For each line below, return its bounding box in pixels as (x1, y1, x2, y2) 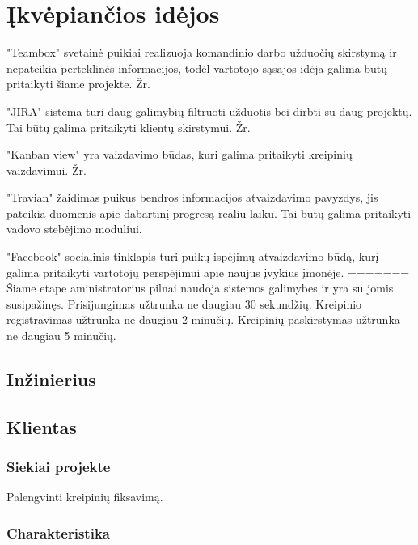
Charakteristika (6, 522, 110, 543)
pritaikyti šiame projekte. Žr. (6, 75, 150, 92)
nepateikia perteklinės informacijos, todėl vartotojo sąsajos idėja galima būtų (6, 59, 388, 76)
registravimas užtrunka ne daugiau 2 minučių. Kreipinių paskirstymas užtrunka (6, 311, 400, 328)
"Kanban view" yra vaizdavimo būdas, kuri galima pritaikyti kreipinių (6, 146, 353, 163)
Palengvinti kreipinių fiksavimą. (6, 488, 163, 505)
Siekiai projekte (6, 457, 111, 477)
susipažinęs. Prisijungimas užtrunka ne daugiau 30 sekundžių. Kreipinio (6, 295, 362, 312)
